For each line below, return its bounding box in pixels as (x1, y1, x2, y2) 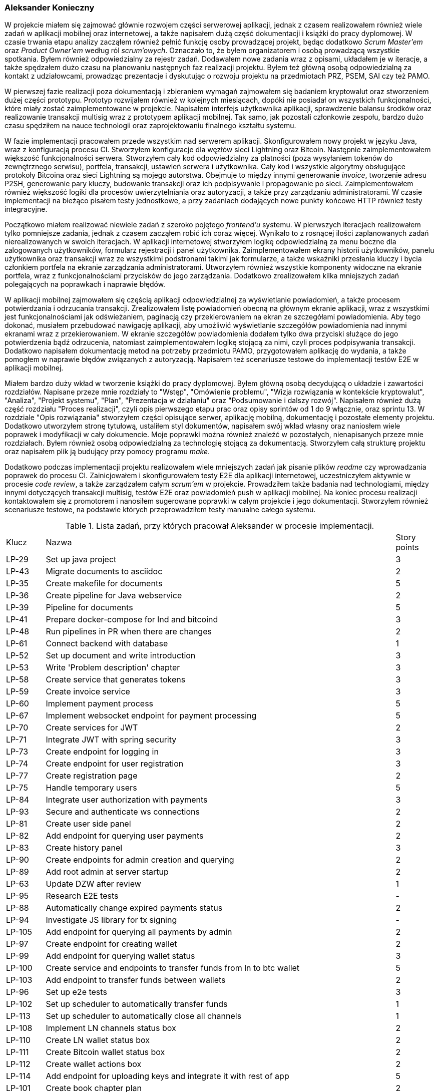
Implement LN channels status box (46, 1023, 176, 1033)
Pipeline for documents (46, 602, 133, 613)
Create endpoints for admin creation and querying (46, 855, 234, 865)
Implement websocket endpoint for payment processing (46, 710, 257, 721)
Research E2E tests (46, 891, 119, 901)
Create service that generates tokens (46, 674, 186, 685)
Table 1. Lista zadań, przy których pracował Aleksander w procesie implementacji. (65, 521, 374, 531)
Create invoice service (46, 686, 130, 697)
